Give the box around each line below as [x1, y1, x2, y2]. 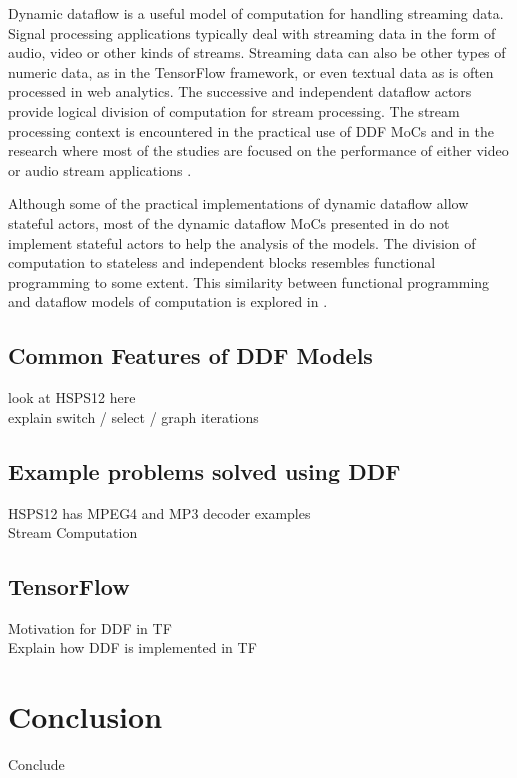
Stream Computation [8, 522, 138, 543]
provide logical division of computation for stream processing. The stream [8, 100, 460, 121]
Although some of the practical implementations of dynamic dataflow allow [8, 193, 469, 214]
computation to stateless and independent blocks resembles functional [8, 252, 436, 273]
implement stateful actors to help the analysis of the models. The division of [8, 232, 476, 253]
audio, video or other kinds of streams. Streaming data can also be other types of [8, 42, 506, 63]
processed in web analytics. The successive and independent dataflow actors [8, 81, 472, 102]
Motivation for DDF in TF [8, 617, 172, 638]
